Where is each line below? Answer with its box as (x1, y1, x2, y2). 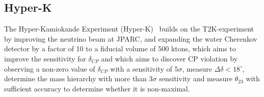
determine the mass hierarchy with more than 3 (4, 73, 153, 84)
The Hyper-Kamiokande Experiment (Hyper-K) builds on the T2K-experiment (4, 23, 254, 34)
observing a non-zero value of (4, 63, 95, 74)
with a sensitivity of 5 (110, 63, 178, 74)
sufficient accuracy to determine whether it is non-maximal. (4, 83, 190, 93)
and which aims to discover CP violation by (101, 53, 238, 63)
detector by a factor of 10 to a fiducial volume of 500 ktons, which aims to (4, 43, 236, 54)
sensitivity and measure (159, 73, 233, 84)
